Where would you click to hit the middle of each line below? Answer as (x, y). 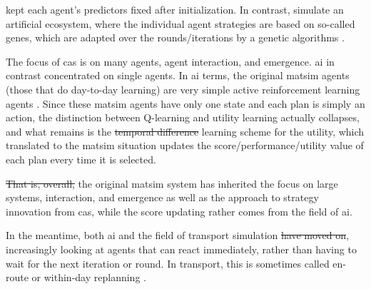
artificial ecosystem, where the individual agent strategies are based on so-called (181, 23)
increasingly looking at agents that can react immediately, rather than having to (181, 249)
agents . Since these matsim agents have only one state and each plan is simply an (185, 103)
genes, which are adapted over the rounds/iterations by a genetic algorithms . (175, 37)
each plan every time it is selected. (81, 159)
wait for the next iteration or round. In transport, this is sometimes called (168, 263)
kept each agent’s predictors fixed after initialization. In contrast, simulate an (175, 9)
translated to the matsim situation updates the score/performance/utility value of (185, 145)
